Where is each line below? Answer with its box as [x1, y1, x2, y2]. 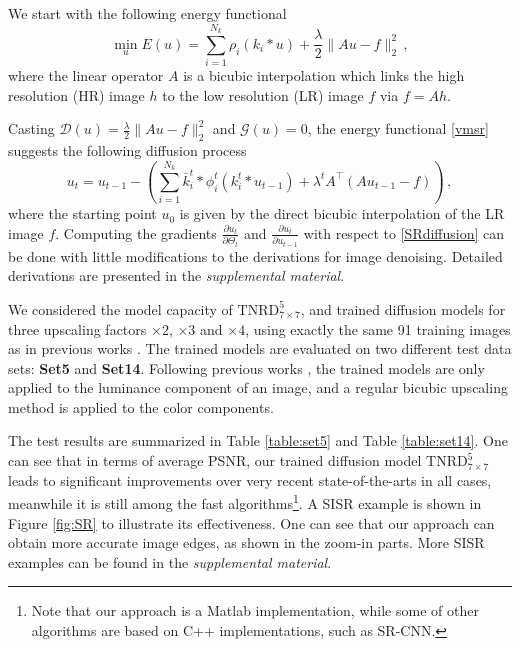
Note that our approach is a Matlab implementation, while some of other [31, 600, 479, 621]
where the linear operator [8, 65, 164, 86]
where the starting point [8, 203, 157, 224]
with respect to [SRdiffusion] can [303, 222, 505, 243]
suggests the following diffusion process [8, 140, 247, 161]
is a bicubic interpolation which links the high [183, 65, 465, 86]
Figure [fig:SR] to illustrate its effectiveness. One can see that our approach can [8, 512, 495, 533]
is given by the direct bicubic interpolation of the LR [179, 203, 505, 224]
